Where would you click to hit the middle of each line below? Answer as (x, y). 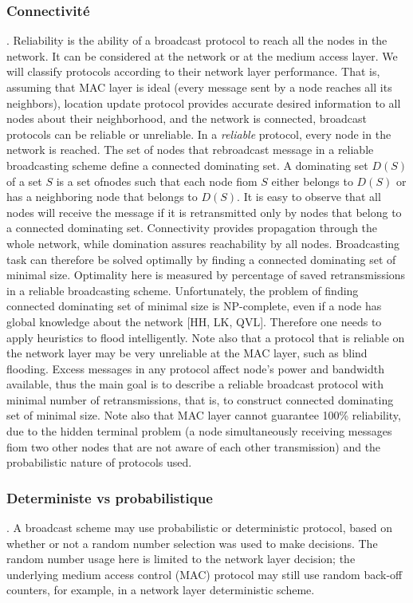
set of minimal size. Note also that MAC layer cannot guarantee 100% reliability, (204, 415)
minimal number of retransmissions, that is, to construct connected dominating (200, 399)
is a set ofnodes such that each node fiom (157, 181)
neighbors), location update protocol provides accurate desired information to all (204, 102)
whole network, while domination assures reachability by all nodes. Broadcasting (203, 243)
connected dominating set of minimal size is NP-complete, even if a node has (194, 306)
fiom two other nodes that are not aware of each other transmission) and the (194, 446)
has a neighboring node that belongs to (102, 197)
